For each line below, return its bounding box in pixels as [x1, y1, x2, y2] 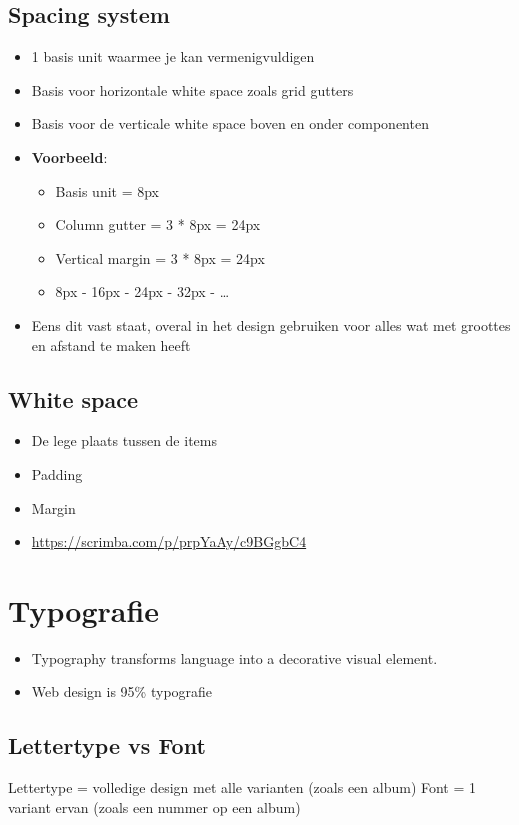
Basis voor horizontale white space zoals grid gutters [31, 79, 354, 100]
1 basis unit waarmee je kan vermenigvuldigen [31, 46, 315, 67]
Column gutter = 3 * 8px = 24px [55, 214, 261, 235]
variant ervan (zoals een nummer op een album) [8, 796, 301, 817]
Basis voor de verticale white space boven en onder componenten [31, 113, 429, 134]
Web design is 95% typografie [31, 681, 213, 702]
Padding [31, 463, 83, 484]
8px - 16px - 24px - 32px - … [55, 281, 230, 302]
